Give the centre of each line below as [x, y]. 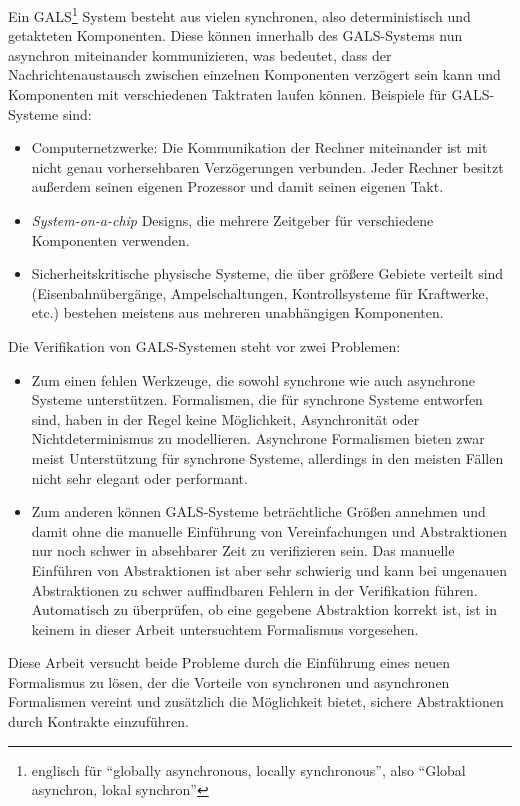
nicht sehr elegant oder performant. [139, 477]
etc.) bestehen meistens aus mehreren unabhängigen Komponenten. [237, 312]
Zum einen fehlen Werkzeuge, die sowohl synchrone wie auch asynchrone [253, 379]
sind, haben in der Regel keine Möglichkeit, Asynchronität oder [225, 418]
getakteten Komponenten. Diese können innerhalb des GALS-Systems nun [235, 35]
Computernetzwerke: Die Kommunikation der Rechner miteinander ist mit [259, 147]
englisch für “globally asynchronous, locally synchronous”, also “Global [248, 769]
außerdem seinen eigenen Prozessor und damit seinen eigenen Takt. [237, 186]
